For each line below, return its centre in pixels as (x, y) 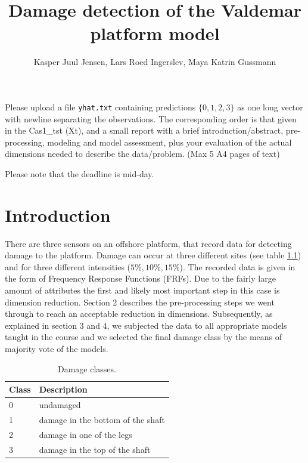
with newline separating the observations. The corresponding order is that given (151, 118)
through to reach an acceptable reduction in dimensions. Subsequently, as (139, 314)
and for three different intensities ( (68, 266)
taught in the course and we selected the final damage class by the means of (144, 337)
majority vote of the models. (57, 348)
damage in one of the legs (85, 434)
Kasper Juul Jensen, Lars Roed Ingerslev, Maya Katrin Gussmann (155, 62)
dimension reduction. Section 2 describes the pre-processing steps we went (140, 302)
